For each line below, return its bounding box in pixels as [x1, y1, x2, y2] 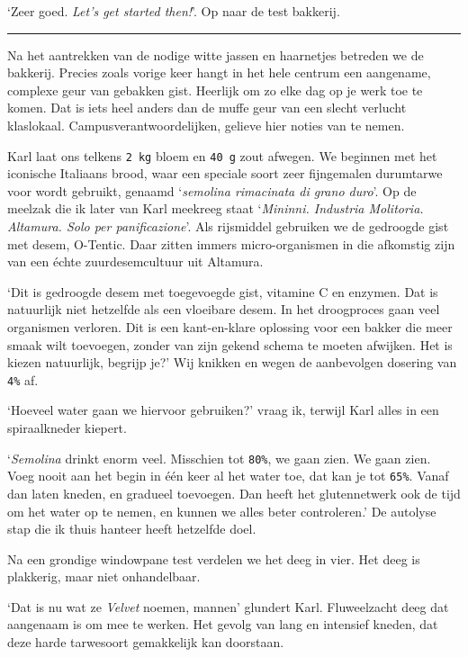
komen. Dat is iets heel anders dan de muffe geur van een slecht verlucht [7, 98, 407, 117]
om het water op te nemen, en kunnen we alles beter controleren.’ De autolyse [7, 501, 436, 520]
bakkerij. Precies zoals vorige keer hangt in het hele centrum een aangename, [7, 63, 431, 82]
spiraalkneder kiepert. [7, 418, 127, 436]
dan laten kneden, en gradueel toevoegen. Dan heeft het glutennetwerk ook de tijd [7, 483, 461, 502]
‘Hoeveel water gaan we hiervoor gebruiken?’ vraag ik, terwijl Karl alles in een [7, 400, 439, 419]
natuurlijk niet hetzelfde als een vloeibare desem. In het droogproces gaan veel [7, 300, 440, 319]
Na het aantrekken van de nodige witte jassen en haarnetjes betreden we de [7, 45, 424, 64]
